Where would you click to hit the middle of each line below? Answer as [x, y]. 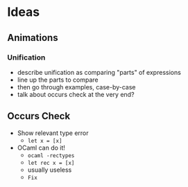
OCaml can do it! [41, 148]
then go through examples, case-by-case [77, 87]
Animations [33, 38]
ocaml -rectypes [51, 155]
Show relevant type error [53, 133]
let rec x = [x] [51, 163]
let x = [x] [45, 141]
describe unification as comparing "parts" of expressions [99, 72]
